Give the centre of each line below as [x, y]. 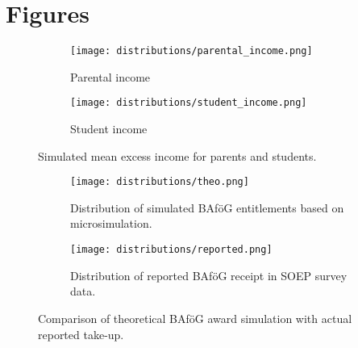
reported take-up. [81, 334]
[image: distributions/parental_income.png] [191, 51]
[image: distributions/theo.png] [160, 182]
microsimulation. [111, 223]
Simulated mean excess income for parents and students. [177, 155]
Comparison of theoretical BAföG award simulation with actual [195, 318]
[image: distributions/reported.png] [171, 250]
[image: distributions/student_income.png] [189, 103]
